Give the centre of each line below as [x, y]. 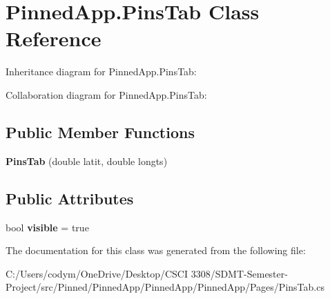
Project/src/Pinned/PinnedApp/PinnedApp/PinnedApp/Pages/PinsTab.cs [165, 287]
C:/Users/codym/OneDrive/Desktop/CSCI [97, 273]
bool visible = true [47, 227]
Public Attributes [70, 198]
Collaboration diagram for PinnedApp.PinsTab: [106, 94]
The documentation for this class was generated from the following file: [156, 250]
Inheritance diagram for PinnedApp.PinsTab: [101, 71]
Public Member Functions [100, 132]
